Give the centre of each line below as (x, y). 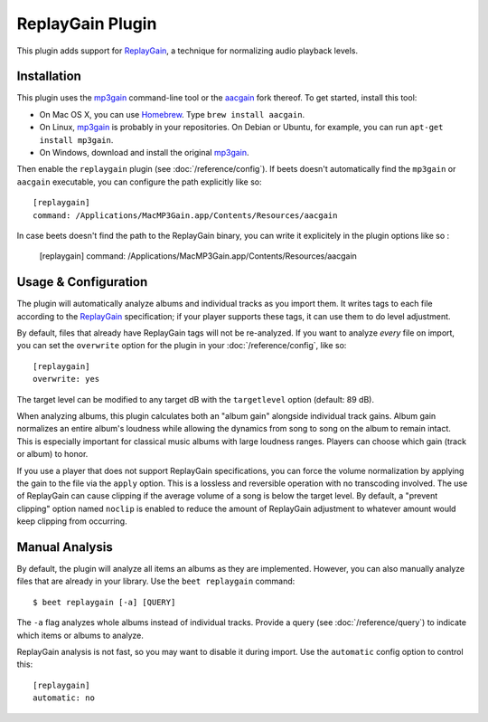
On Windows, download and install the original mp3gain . (144, 153)
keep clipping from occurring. (72, 521)
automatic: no (64, 698)
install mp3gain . (76, 139)
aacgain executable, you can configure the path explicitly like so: (139, 182)
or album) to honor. (52, 454)
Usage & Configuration (82, 282)
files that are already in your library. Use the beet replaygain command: (156, 581)
